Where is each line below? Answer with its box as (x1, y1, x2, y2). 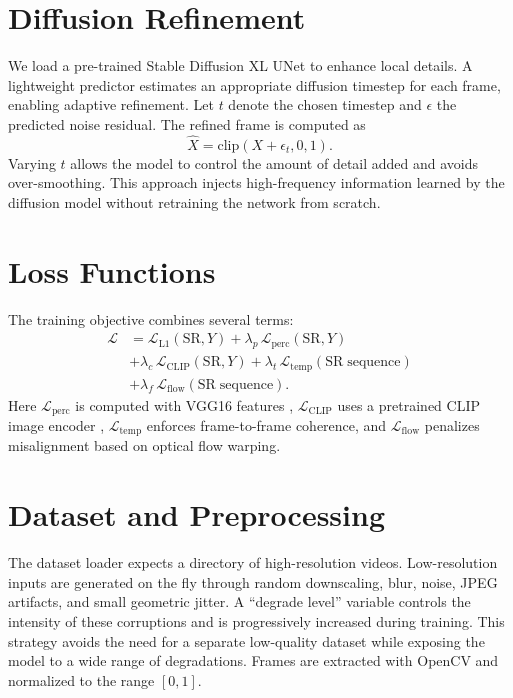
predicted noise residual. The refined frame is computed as (8, 113, 366, 134)
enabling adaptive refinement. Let (8, 94, 214, 115)
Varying (8, 152, 56, 173)
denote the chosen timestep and (228, 94, 422, 115)
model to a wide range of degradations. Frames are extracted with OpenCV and (8, 650, 499, 671)
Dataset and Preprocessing (8, 494, 385, 535)
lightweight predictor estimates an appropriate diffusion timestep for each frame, (8, 74, 501, 95)
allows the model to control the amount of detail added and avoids (70, 152, 479, 173)
